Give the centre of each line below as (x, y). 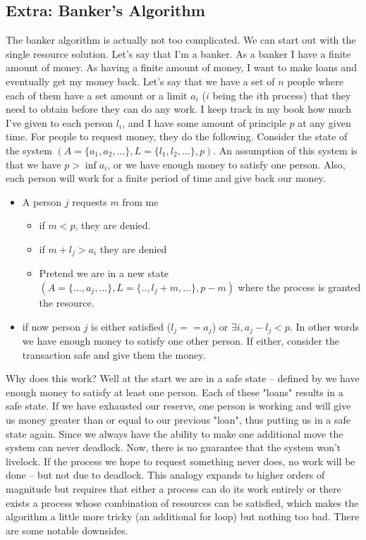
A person (42, 201)
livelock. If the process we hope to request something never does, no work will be (181, 461)
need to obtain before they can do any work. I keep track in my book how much (179, 109)
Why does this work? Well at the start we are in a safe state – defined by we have (183, 378)
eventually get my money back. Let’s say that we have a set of (140, 81)
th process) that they (305, 95)
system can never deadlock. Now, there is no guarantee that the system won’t (173, 447)
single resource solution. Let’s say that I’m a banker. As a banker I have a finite (178, 53)
